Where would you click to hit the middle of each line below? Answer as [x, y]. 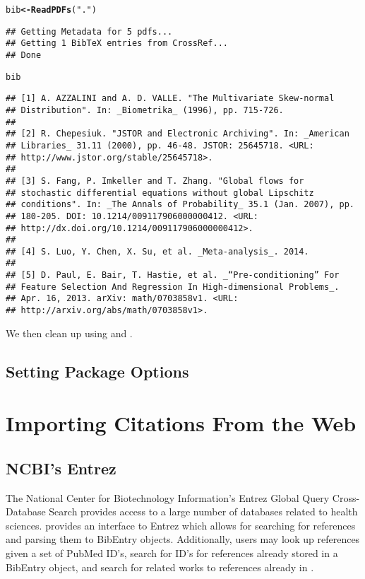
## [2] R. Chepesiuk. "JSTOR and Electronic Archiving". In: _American [178, 134]
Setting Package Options [97, 371]
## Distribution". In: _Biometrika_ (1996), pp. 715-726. [145, 110]
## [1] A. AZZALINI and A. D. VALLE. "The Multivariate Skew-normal [170, 99]
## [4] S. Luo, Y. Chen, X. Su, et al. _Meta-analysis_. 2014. [157, 251]
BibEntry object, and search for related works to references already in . [160, 567]
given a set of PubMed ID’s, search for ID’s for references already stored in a [172, 553]
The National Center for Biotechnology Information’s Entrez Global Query [168, 497]
